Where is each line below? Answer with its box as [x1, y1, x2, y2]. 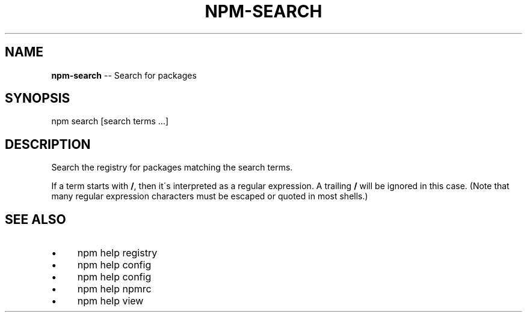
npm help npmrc [77, 283, 152, 295]
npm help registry [77, 247, 158, 259]
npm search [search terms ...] [51, 116, 169, 127]
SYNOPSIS [5, 91, 70, 106]
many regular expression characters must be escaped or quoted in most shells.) [51, 191, 368, 202]
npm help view [77, 295, 144, 307]
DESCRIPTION [5, 136, 91, 152]
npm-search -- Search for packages [51, 70, 197, 80]
